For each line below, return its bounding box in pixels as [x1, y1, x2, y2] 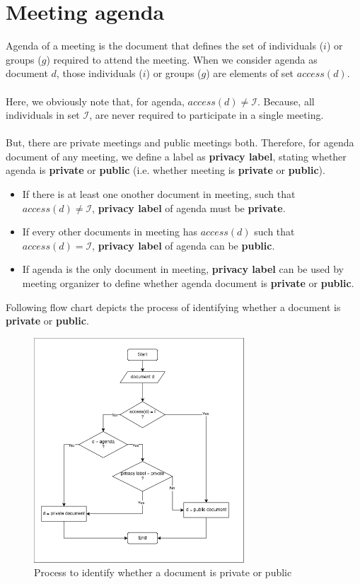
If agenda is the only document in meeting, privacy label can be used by [22, 262, 344, 276]
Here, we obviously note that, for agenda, [6, 93, 185, 108]
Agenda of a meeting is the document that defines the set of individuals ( [6, 38, 324, 53]
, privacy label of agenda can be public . [92, 238, 275, 252]
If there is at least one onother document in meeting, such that [22, 187, 296, 202]
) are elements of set [206, 66, 294, 81]
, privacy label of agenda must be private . [92, 200, 286, 215]
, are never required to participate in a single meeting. [89, 107, 324, 122]
